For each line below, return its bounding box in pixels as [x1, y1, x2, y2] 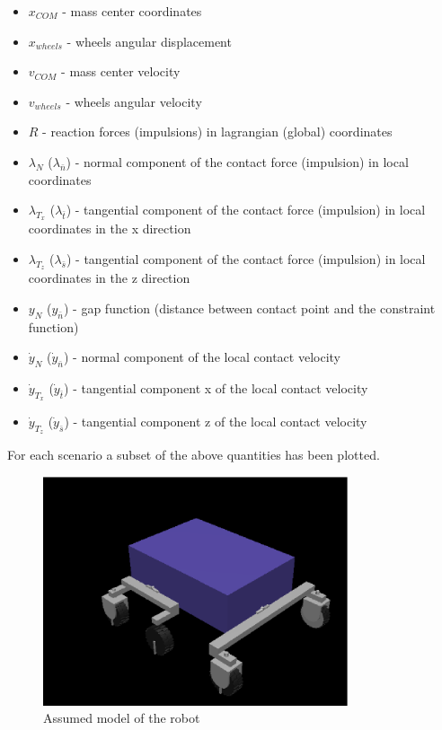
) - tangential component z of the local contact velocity [64, 412, 367, 431]
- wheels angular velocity [66, 92, 202, 110]
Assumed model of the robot [43, 708, 200, 727]
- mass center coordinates [62, 2, 202, 20]
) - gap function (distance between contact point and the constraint [63, 298, 436, 317]
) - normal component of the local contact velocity [63, 347, 340, 366]
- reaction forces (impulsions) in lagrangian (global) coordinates [42, 122, 393, 141]
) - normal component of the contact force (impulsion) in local [66, 152, 409, 171]
